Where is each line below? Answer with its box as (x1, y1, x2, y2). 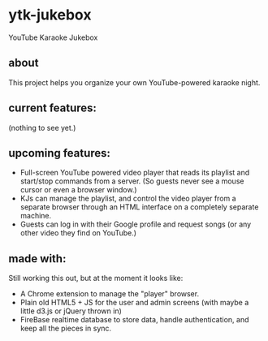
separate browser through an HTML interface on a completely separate (19, 202, 259, 212)
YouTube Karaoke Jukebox (8, 32, 98, 42)
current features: (8, 101, 97, 115)
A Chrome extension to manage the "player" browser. (19, 289, 200, 299)
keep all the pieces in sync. (19, 323, 112, 334)
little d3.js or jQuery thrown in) (19, 306, 122, 316)
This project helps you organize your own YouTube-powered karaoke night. (8, 77, 261, 87)
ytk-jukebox (8, 6, 92, 24)
